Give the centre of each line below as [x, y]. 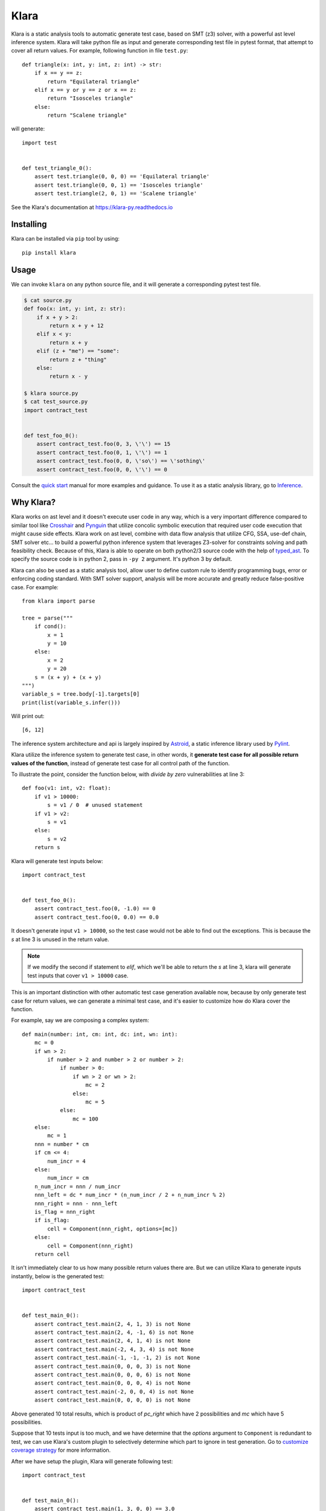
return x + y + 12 [76, 325]
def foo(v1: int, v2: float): [67, 788]
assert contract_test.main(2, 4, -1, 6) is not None [114, 1332]
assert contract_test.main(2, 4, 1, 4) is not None [112, 1341]
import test [40, 143]
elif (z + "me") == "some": [78, 351]
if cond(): [50, 626]
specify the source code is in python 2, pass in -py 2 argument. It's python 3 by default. [122, 559]
